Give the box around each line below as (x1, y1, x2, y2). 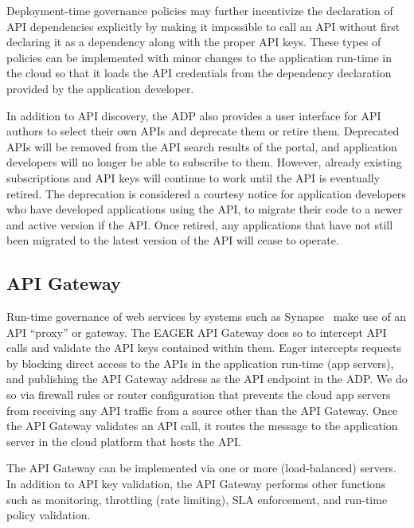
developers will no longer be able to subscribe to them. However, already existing (6, 154, 402, 170)
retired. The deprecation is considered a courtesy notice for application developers (6, 185, 406, 201)
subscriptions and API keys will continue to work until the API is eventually (6, 169, 381, 186)
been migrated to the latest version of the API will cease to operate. (6, 232, 339, 248)
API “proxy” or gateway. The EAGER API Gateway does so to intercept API (6, 323, 387, 340)
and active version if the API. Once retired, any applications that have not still (6, 216, 393, 233)
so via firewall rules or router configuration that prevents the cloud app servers (6, 386, 391, 403)
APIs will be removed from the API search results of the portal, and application (6, 138, 397, 154)
